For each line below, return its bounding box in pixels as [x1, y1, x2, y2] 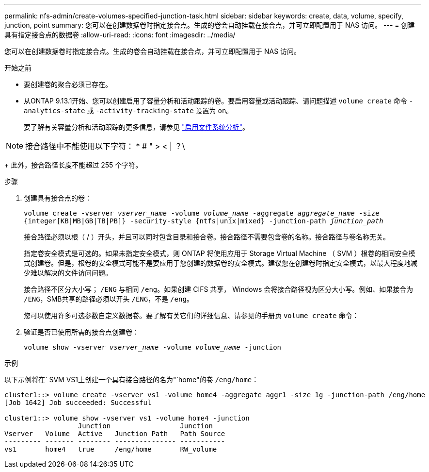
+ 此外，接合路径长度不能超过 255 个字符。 [4, 161, 143, 169]
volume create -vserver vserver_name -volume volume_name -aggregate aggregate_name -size [24, 209, 380, 217]
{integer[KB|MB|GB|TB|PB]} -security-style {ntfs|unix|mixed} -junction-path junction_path [24, 217, 383, 225]
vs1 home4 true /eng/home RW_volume [4, 445, 217, 453]
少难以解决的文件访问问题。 [24, 269, 112, 277]
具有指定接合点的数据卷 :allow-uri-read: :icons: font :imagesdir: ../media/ [4, 31, 236, 39]
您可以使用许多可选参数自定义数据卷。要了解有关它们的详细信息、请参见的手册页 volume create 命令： [24, 311, 359, 320]
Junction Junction [78, 422, 213, 430]
